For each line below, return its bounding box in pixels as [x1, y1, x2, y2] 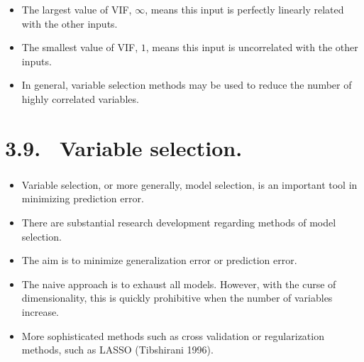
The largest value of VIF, [21, 1, 132, 16]
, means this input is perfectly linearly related [145, 1, 344, 16]
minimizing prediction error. [21, 191, 144, 206]
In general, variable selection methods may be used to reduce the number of [21, 77, 352, 92]
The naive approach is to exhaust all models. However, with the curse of [21, 276, 336, 291]
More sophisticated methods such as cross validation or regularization [21, 328, 324, 343]
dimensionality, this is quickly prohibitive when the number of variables [21, 290, 333, 305]
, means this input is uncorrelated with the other [145, 40, 358, 55]
